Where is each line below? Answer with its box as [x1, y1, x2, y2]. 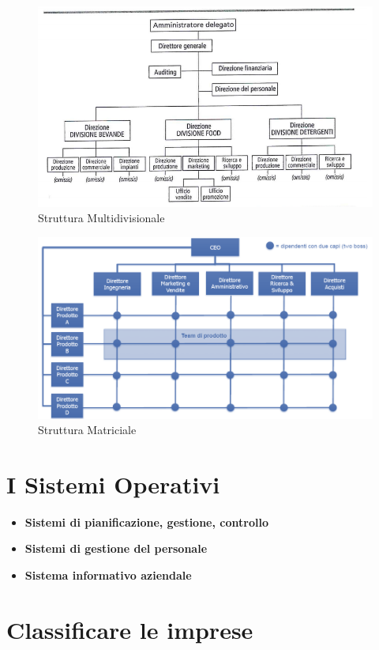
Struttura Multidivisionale [38, 210, 165, 226]
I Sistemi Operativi [6, 467, 220, 500]
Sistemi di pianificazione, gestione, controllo [24, 513, 268, 530]
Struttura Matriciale [38, 421, 137, 438]
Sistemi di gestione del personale [24, 540, 208, 557]
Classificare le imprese [6, 613, 253, 645]
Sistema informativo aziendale [24, 567, 192, 584]
